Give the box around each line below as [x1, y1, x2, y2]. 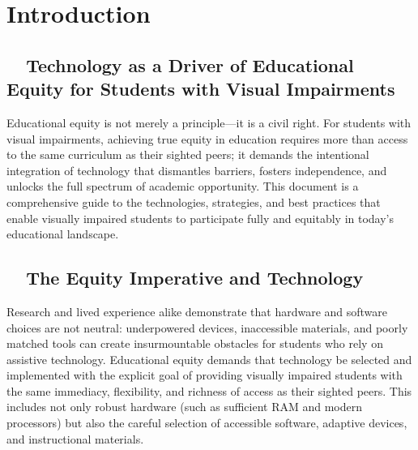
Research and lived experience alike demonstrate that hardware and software [6, 302, 388, 319]
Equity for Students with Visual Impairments [6, 76, 395, 101]
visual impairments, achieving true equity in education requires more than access [6, 130, 408, 147]
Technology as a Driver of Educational [26, 52, 354, 77]
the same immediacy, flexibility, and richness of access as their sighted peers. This [6, 382, 412, 399]
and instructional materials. [6, 430, 144, 447]
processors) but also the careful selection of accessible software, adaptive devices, [6, 414, 407, 431]
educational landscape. [6, 225, 119, 242]
